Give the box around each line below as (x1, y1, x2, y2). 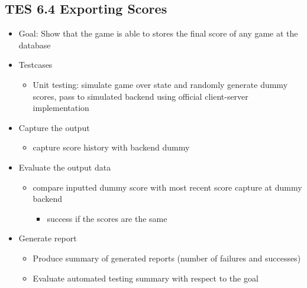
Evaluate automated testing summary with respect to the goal (33, 271, 258, 284)
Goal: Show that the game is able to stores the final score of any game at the (18, 27, 298, 40)
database (18, 38, 51, 51)
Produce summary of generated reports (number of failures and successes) (33, 251, 301, 264)
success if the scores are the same (47, 212, 167, 224)
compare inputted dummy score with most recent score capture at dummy (33, 181, 302, 193)
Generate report (18, 232, 77, 244)
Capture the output (18, 121, 90, 133)
